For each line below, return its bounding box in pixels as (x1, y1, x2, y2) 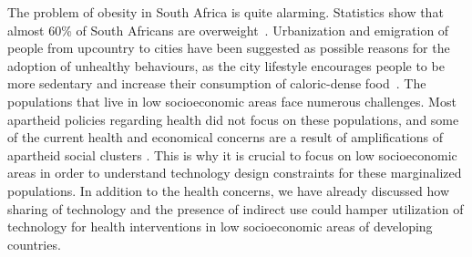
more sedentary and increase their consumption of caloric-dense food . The (7, 74, 426, 93)
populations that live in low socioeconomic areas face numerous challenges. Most (7, 91, 457, 110)
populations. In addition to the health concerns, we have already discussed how (7, 180, 450, 200)
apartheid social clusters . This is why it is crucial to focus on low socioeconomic (7, 145, 457, 164)
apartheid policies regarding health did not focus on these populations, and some (7, 109, 459, 128)
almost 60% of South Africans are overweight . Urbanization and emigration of (7, 20, 449, 39)
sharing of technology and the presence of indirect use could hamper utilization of (7, 199, 464, 218)
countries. (7, 234, 61, 253)
